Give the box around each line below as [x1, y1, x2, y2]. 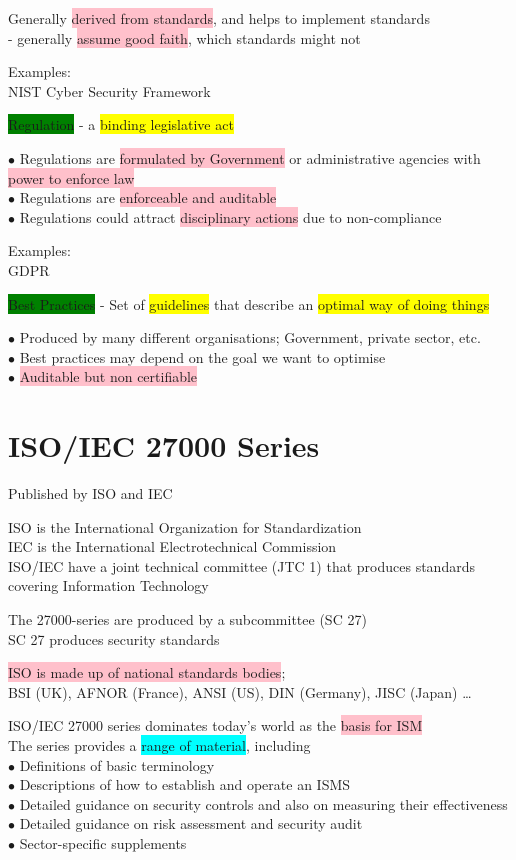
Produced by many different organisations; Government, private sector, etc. [19, 327, 481, 348]
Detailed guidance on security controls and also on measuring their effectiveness [19, 793, 508, 814]
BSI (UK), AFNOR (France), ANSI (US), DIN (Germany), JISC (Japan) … [8, 681, 472, 702]
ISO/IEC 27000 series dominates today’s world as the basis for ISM [8, 715, 423, 736]
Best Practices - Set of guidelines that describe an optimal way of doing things [8, 293, 490, 314]
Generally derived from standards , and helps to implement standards [8, 8, 430, 28]
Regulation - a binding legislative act [8, 114, 234, 135]
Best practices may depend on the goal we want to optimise [19, 346, 386, 367]
